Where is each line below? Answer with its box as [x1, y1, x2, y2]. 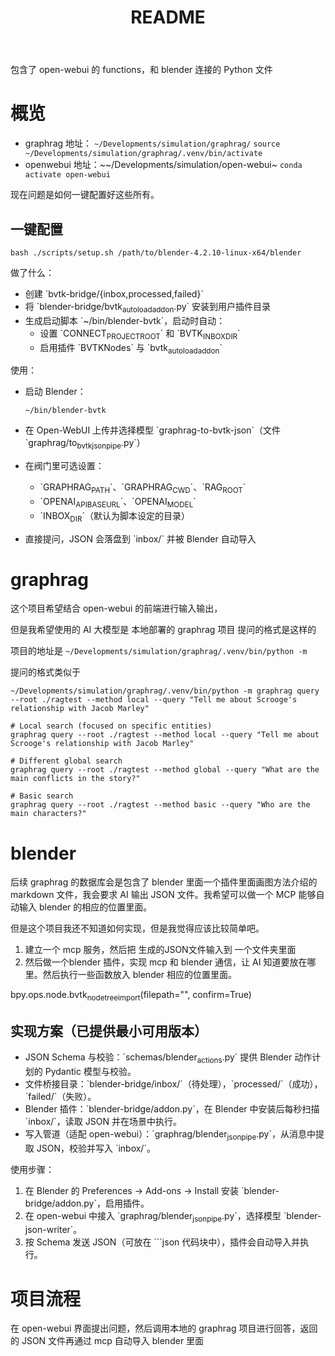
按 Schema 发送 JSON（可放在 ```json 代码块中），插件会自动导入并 [24, 1236, 301, 1248]
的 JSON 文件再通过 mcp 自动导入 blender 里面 [10, 1335, 205, 1347]
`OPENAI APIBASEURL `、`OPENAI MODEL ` [39, 495, 197, 510]
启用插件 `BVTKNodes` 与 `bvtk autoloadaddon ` [39, 341, 223, 356]
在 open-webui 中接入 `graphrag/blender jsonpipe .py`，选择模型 [24, 1209, 282, 1224]
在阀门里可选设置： [24, 460, 105, 472]
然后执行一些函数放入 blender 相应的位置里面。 [42, 969, 238, 981]
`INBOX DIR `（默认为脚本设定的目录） [39, 509, 190, 524]
